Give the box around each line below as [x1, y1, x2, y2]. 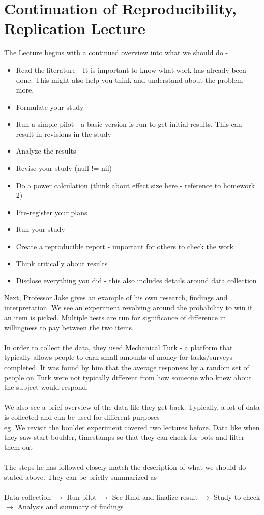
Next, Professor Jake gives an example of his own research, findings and [4, 292, 228, 302]
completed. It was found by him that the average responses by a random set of [4, 361, 249, 372]
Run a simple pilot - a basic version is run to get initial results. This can [16, 118, 242, 129]
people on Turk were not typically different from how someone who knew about [4, 372, 252, 382]
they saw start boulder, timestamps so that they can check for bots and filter [4, 432, 245, 442]
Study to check [214, 491, 260, 502]
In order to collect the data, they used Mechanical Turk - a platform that [4, 342, 233, 352]
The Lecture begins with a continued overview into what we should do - [4, 47, 228, 58]
